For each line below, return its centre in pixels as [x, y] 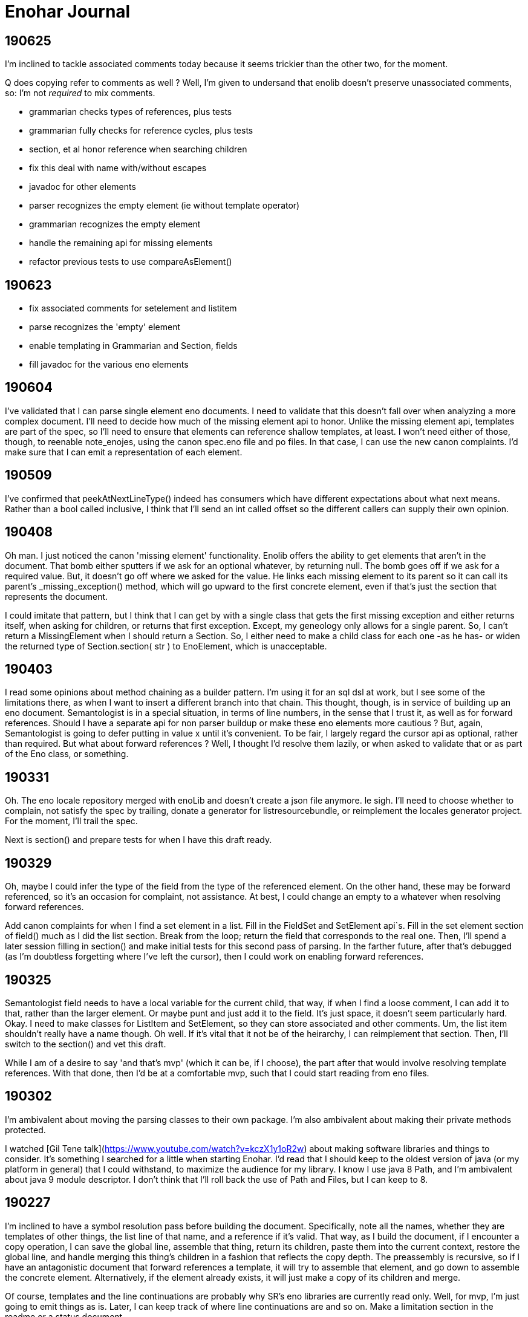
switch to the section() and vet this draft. [86, 1044]
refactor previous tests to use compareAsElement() [131, 262]
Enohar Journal [68, 11]
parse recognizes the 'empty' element [105, 327]
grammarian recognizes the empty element [115, 224]
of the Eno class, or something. [67, 754]
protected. [25, 1130]
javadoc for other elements [83, 187]
